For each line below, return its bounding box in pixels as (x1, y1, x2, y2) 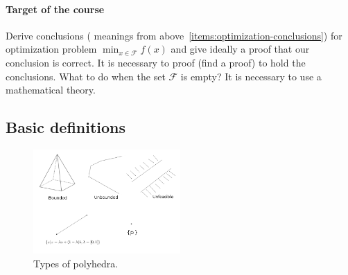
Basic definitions (6, 116, 126, 138)
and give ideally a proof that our (171, 42, 310, 56)
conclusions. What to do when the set (6, 69, 166, 83)
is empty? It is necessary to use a (180, 69, 322, 83)
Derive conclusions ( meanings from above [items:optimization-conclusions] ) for (6, 28, 342, 42)
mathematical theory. (6, 82, 96, 97)
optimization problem (6, 42, 97, 56)
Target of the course (6, 1, 105, 16)
